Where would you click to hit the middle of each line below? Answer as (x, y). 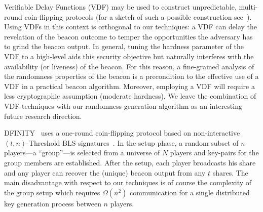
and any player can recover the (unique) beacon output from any (105, 172)
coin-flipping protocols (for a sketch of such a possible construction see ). (138, 16)
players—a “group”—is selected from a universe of (82, 153)
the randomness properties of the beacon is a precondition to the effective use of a (131, 76)
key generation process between (53, 203)
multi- (248, 7)
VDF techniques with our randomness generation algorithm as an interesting (123, 105)
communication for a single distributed (190, 192)
